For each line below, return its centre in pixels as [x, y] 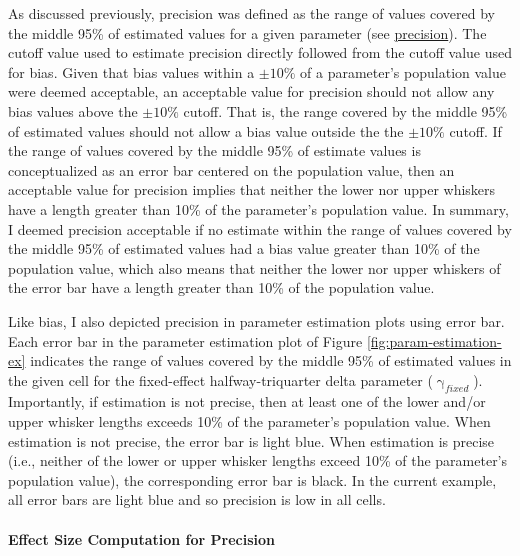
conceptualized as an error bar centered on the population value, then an [231, 169]
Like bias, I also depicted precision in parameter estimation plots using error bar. [256, 320]
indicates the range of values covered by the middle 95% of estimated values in [271, 360]
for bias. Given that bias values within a [131, 71]
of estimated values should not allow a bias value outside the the [206, 130]
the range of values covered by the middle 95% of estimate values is [214, 150]
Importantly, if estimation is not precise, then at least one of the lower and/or [247, 401]
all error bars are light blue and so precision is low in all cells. [197, 499]
